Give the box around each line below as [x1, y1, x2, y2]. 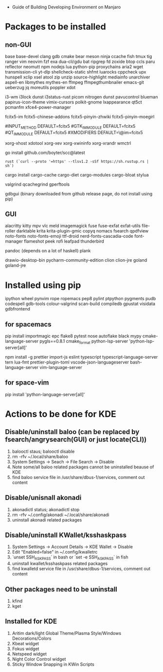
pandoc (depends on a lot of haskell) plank [5, 248, 91, 254]
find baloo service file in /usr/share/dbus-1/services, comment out [12, 474, 145, 480]
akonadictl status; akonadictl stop [12, 506, 80, 512]
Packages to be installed [5, 21, 106, 32]
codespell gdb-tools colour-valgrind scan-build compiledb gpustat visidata [5, 301, 156, 307]
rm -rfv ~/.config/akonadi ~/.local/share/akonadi [12, 512, 109, 518]
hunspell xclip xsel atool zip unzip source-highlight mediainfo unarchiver [5, 74, 150, 80]
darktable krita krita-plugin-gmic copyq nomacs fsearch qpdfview [16, 228, 149, 234]
